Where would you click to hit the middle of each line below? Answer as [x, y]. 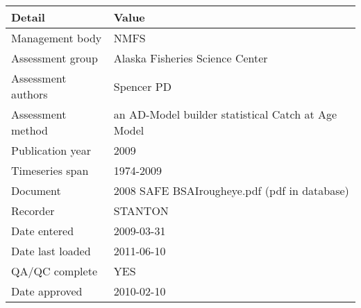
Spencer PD [142, 86]
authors [30, 94]
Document [36, 190]
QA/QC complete [54, 271]
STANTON [141, 211]
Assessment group [54, 58]
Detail [28, 17]
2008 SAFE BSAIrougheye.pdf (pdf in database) [231, 190]
